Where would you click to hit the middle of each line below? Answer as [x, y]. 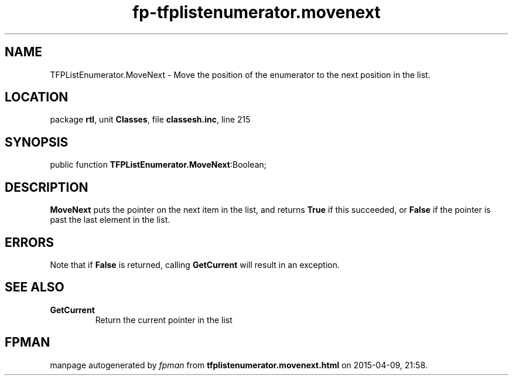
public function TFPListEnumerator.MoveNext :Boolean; [158, 165]
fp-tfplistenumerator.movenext [256, 12]
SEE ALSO [35, 287]
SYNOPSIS [37, 142]
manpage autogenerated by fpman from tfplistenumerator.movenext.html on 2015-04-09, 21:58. [239, 365]
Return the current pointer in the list [164, 320]
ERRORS [30, 242]
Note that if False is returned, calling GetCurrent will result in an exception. [195, 264]
